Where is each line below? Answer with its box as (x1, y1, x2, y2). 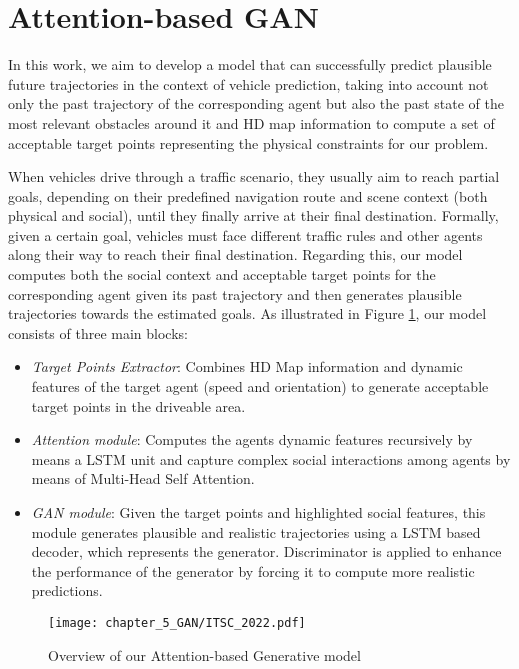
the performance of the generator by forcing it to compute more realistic (31, 560, 475, 581)
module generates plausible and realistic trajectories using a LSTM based (31, 521, 481, 542)
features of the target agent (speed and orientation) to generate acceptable (31, 376, 489, 397)
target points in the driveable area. (31, 395, 246, 416)
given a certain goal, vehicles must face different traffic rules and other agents (8, 224, 483, 245)
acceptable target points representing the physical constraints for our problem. (8, 132, 489, 153)
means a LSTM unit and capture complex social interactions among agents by (31, 448, 511, 469)
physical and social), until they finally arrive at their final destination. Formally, (8, 205, 499, 226)
